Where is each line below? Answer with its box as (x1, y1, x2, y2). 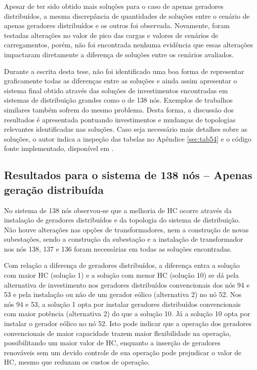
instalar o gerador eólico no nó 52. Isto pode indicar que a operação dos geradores (4, 318, 252, 329)
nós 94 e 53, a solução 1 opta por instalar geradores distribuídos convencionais (4, 298, 241, 309)
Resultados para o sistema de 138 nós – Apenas (4, 167, 253, 183)
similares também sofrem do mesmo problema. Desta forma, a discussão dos (4, 104, 234, 114)
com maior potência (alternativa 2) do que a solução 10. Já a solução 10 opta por (4, 308, 251, 319)
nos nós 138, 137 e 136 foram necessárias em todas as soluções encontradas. (4, 243, 232, 254)
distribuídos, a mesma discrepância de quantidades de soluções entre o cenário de (4, 10, 250, 21)
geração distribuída (4, 182, 104, 197)
